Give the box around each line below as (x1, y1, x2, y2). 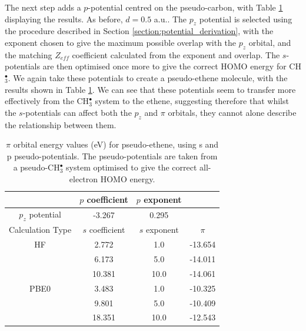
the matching (5, 48, 52, 61)
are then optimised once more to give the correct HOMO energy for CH (42, 60, 301, 72)
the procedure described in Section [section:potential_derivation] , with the (5, 25, 274, 37)
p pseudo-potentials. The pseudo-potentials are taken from (6, 149, 218, 162)
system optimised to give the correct (66, 161, 197, 173)
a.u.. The (154, 12, 187, 25)
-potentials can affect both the (22, 106, 132, 118)
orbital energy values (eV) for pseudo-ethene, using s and (13, 138, 219, 151)
